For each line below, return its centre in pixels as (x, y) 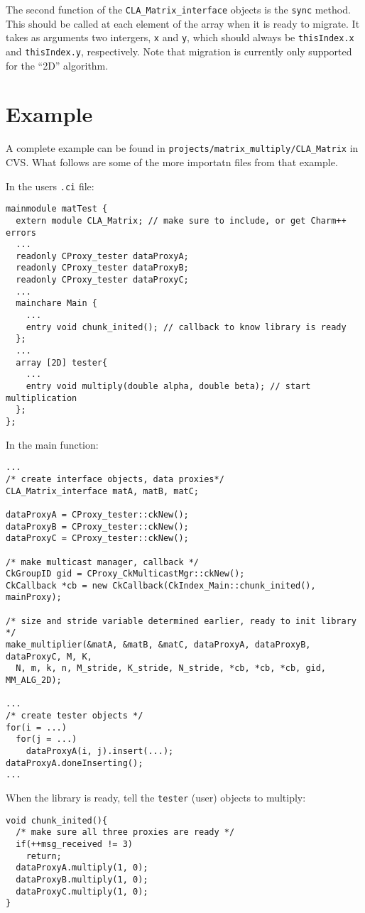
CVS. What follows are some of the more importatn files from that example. (172, 162)
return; (44, 856)
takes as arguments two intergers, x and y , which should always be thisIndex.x (180, 37)
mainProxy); (34, 597)
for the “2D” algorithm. (57, 65)
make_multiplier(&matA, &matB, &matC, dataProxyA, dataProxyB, (158, 645)
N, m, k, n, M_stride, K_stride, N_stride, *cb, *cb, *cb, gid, (171, 668)
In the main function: (52, 444)
